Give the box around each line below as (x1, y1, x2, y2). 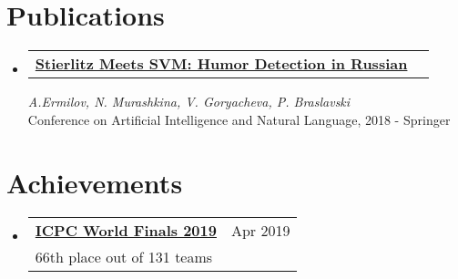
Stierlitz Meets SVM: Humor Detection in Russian (35, 53, 408, 75)
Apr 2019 (230, 220, 290, 242)
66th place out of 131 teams (35, 246, 213, 268)
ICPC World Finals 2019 (35, 220, 217, 242)
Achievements (6, 163, 183, 201)
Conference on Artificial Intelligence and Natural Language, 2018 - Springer (27, 109, 451, 129)
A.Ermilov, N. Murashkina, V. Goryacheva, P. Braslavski (27, 92, 351, 111)
